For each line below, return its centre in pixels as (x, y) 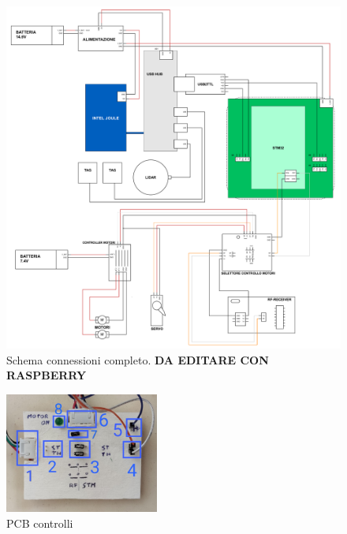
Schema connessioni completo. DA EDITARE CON (138, 359)
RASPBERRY (47, 375)
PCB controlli (40, 523)
